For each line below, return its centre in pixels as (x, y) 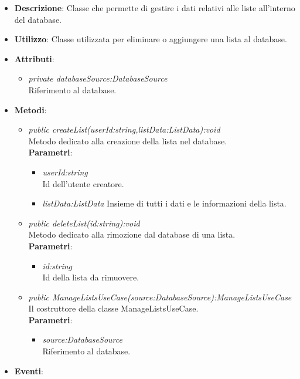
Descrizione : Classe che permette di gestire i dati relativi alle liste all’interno (155, 8)
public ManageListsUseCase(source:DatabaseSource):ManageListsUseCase (160, 297)
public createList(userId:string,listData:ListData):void (124, 129)
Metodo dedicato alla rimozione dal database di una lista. (132, 234)
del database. (38, 19)
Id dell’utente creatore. (83, 183)
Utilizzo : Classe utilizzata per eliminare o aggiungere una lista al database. (151, 39)
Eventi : (29, 370)
